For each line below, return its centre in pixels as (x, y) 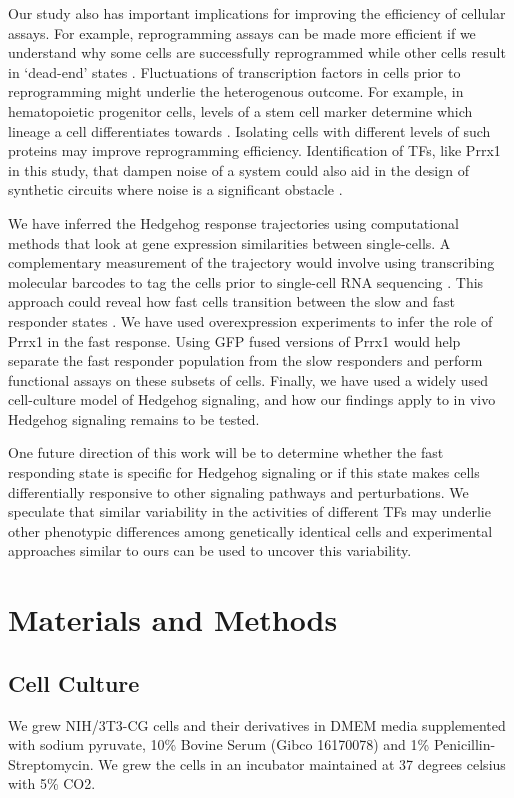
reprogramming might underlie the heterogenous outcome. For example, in (236, 91)
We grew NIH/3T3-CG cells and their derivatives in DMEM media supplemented (257, 724)
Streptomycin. (51, 763)
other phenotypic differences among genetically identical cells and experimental (250, 530)
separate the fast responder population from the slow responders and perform (245, 360)
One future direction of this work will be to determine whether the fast (226, 452)
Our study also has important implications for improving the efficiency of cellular (257, 13)
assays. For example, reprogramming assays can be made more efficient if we (242, 32)
